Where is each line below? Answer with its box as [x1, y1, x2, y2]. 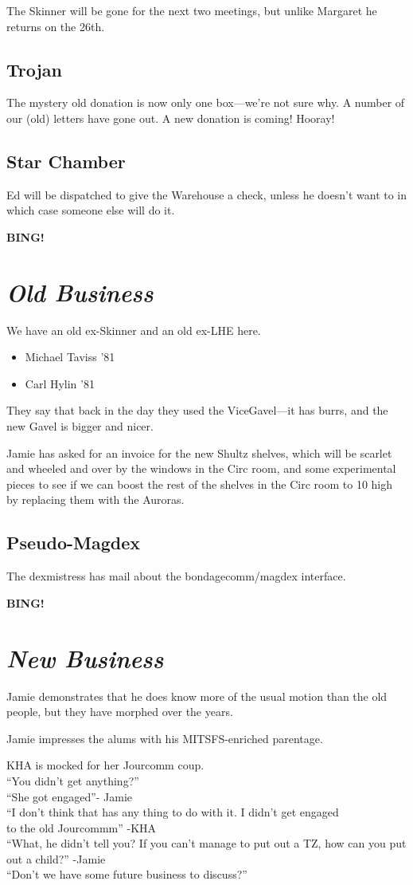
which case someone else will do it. [6, 202, 175, 218]
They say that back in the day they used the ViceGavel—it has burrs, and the [6, 402, 388, 419]
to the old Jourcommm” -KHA [6, 819, 157, 836]
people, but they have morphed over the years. [6, 703, 233, 720]
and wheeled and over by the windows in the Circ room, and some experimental [6, 460, 396, 477]
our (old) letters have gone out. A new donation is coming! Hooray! [6, 109, 335, 126]
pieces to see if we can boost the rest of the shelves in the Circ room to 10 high [6, 475, 393, 492]
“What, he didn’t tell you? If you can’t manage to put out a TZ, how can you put [6, 835, 407, 852]
